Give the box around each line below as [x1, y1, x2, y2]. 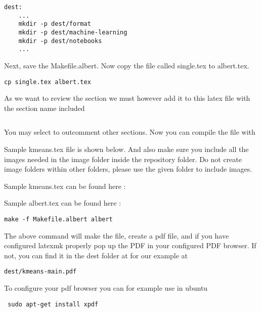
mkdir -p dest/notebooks [18, 37, 102, 45]
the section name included [4, 102, 85, 113]
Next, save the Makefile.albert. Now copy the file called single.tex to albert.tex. [4, 60, 249, 70]
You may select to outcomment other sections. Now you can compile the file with [4, 127, 255, 137]
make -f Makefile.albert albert [4, 215, 113, 223]
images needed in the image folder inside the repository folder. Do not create [4, 153, 242, 164]
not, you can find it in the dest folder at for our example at [4, 250, 188, 260]
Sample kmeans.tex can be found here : [4, 180, 126, 191]
